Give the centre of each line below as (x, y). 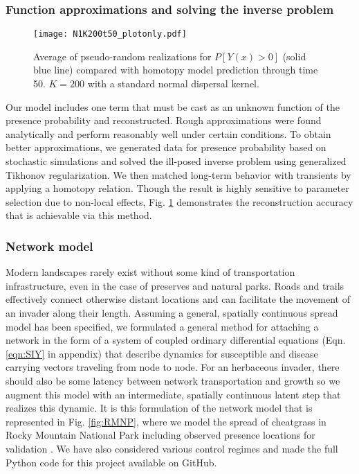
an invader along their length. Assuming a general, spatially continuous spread (172, 313)
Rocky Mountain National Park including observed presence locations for (160, 435)
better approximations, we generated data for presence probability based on (166, 147)
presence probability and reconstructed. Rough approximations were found (164, 120)
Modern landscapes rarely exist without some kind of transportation (150, 272)
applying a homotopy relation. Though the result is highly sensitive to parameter (177, 188)
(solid (294, 56)
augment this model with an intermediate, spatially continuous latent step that (173, 394)
